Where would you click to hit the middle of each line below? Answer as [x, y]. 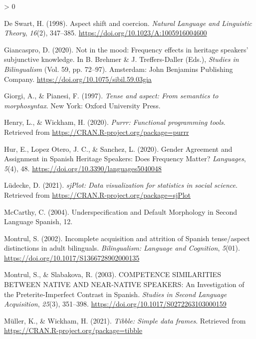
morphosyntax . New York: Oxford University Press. [82, 105]
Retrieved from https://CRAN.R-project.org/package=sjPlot [98, 194]
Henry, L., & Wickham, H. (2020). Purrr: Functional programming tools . [115, 122]
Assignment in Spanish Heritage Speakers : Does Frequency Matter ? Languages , [125, 159]
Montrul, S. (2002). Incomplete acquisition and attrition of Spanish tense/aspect [127, 238]
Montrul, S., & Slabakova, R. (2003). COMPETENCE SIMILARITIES [113, 274]
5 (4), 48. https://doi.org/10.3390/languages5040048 [83, 168]
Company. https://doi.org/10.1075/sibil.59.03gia [78, 79]
